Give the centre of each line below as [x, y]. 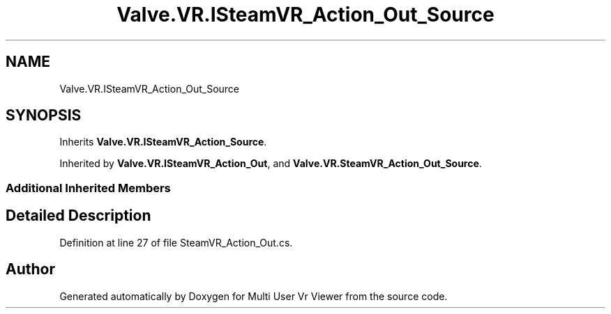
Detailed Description [78, 216]
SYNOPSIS [44, 116]
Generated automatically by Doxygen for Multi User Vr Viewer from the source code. [254, 296]
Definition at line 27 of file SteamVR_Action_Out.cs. [176, 242]
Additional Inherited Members [88, 188]
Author [30, 269]
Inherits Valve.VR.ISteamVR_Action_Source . [163, 142]
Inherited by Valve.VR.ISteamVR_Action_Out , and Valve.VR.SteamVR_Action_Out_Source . [271, 164]
